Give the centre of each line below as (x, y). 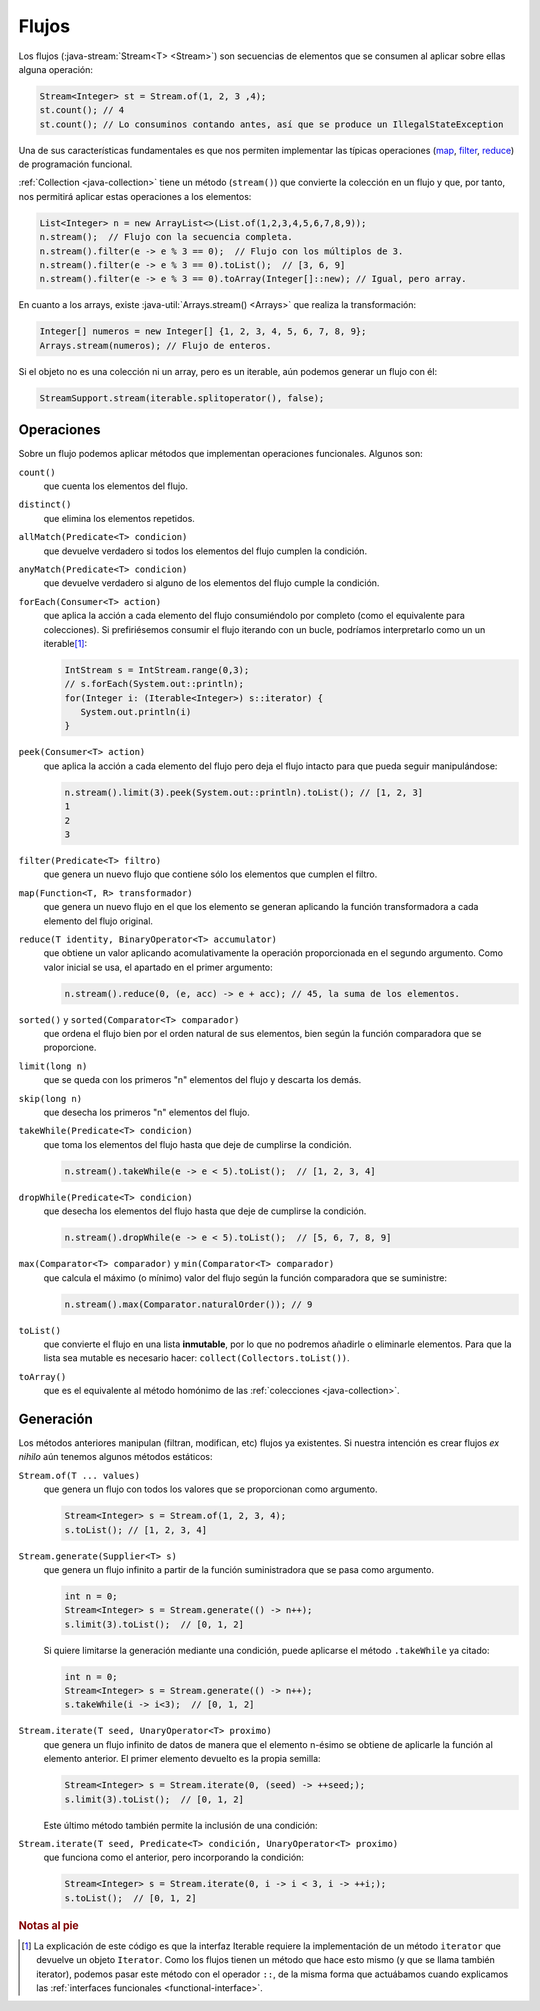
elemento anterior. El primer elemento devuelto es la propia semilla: (182, 1759)
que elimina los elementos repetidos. (119, 518)
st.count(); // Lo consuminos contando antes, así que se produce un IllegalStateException (271, 124)
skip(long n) (50, 1098)
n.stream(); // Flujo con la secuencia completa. (166, 237)
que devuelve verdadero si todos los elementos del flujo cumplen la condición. (205, 551)
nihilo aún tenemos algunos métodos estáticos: (115, 1457)
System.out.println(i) (136, 712)
